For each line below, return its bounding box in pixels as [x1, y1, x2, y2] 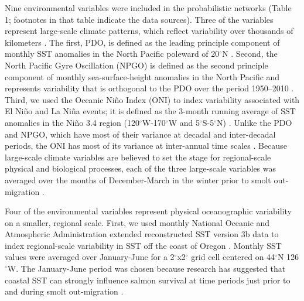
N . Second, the [222, 47, 278, 60]
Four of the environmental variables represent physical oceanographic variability [5, 205, 292, 217]
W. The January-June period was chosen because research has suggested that [7, 262, 286, 275]
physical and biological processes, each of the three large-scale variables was [5, 162, 276, 175]
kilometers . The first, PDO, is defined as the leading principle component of [5, 36, 280, 48]
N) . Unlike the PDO [217, 116, 292, 128]
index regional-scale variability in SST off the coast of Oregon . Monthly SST [5, 239, 282, 251]
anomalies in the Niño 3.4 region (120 [5, 116, 139, 128]
